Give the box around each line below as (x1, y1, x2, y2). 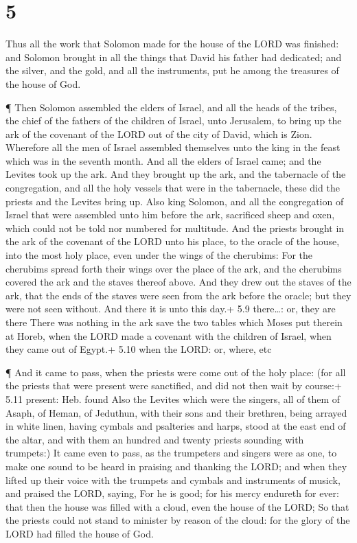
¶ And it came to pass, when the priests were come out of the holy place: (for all (5, 365, 346, 379)
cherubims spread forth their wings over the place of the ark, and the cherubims (5, 261, 342, 275)
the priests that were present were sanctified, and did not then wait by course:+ (5, 378, 342, 393)
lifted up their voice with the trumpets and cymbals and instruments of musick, (5, 472, 341, 487)
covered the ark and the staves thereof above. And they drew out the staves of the (5, 275, 352, 289)
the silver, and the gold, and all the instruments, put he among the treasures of (5, 63, 339, 78)
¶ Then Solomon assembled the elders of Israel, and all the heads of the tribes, (5, 100, 337, 114)
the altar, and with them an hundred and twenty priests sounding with (5, 432, 304, 446)
